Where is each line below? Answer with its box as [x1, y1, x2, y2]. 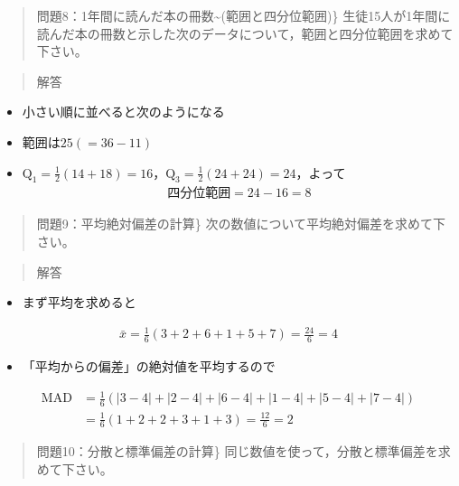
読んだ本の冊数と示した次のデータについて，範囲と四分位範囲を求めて [36, 23, 454, 42]
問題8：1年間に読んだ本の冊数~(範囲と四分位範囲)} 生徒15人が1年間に [36, 6, 451, 24]
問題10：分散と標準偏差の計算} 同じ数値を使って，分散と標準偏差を [36, 442, 438, 461]
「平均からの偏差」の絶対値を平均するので [22, 357, 276, 376]
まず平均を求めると [22, 293, 136, 312]
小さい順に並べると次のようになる [22, 102, 225, 121]
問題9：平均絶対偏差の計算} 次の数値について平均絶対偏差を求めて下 [36, 214, 446, 233]
